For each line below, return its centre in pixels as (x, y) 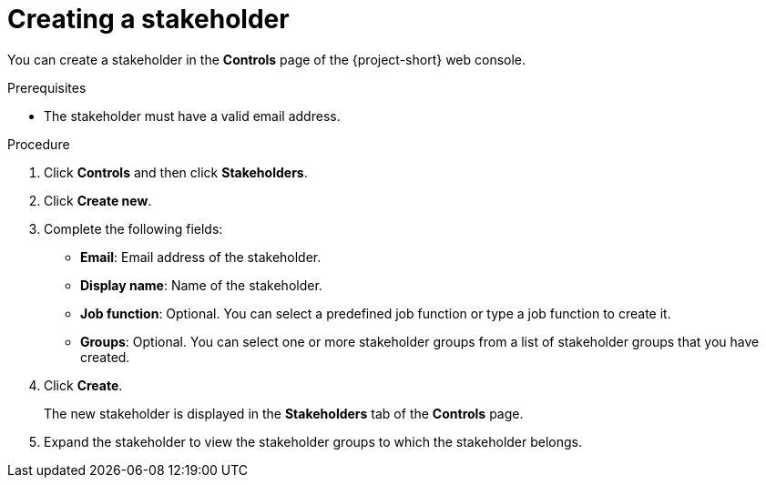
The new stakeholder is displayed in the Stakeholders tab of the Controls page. (284, 413)
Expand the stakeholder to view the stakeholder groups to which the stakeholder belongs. (313, 441)
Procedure (39, 144)
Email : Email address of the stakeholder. (201, 257)
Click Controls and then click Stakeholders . (176, 172)
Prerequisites (47, 87)
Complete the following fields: (133, 228)
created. (105, 357)
